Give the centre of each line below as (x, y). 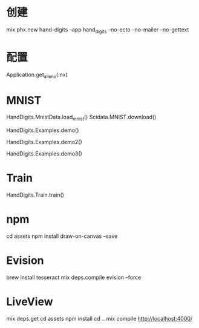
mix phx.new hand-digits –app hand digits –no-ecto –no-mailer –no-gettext (98, 30)
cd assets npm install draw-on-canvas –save (62, 236)
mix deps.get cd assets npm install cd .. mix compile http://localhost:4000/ (99, 318)
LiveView (30, 302)
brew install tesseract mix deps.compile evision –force (74, 277)
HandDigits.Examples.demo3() (44, 154)
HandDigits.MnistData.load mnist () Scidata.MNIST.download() (81, 118)
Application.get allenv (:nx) (37, 75)
